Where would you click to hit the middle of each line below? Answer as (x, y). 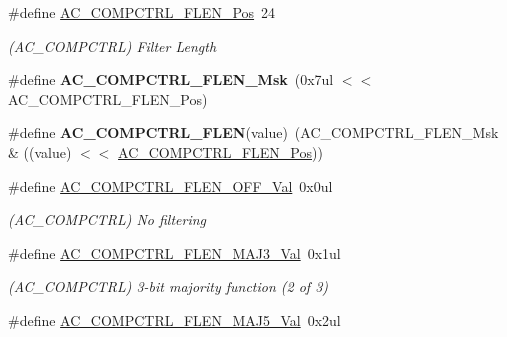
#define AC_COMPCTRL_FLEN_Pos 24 (142, 12)
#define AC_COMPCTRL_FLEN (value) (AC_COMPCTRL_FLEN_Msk (253, 132)
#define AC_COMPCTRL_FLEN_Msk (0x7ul (171, 79)
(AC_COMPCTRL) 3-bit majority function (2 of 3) (168, 286)
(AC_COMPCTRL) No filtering (107, 219)
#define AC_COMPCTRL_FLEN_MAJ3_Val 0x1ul (174, 252)
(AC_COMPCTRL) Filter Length (112, 45)
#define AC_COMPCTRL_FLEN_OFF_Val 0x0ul (170, 185)
